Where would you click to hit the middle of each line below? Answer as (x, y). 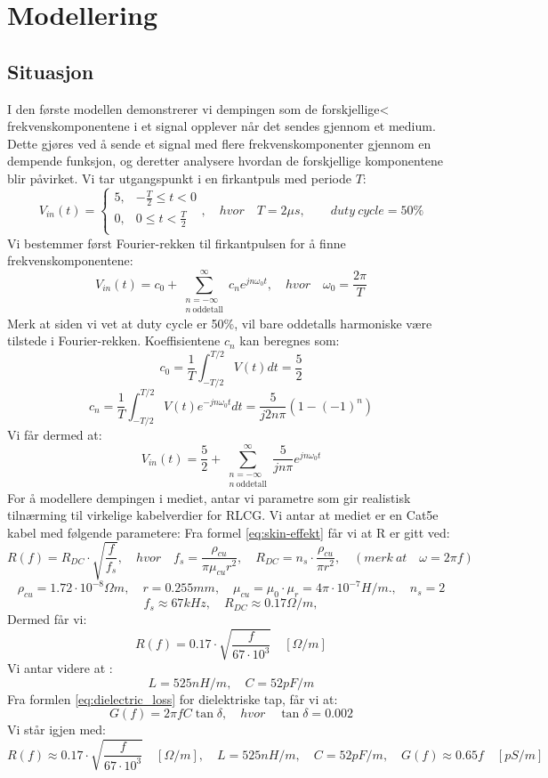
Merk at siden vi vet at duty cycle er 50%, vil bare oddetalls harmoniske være (220, 323)
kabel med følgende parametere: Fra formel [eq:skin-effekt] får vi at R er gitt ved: (229, 532)
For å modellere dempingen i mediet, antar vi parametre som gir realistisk (209, 497)
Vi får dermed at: (55, 435)
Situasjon (51, 71)
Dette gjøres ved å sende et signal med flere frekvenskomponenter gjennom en (219, 143)
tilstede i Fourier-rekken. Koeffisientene (114, 340)
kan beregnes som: (290, 340)
